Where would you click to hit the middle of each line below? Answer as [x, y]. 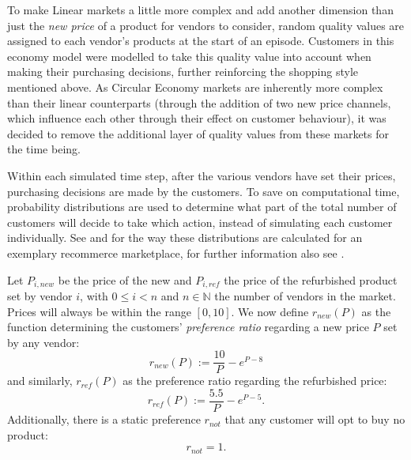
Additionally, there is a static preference [104, 419]
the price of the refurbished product [311, 279]
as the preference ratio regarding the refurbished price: [255, 381]
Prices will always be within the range [99, 311]
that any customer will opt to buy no [315, 419]
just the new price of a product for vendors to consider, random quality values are [206, 25]
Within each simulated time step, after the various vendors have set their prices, [202, 175]
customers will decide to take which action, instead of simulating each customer [200, 222]
